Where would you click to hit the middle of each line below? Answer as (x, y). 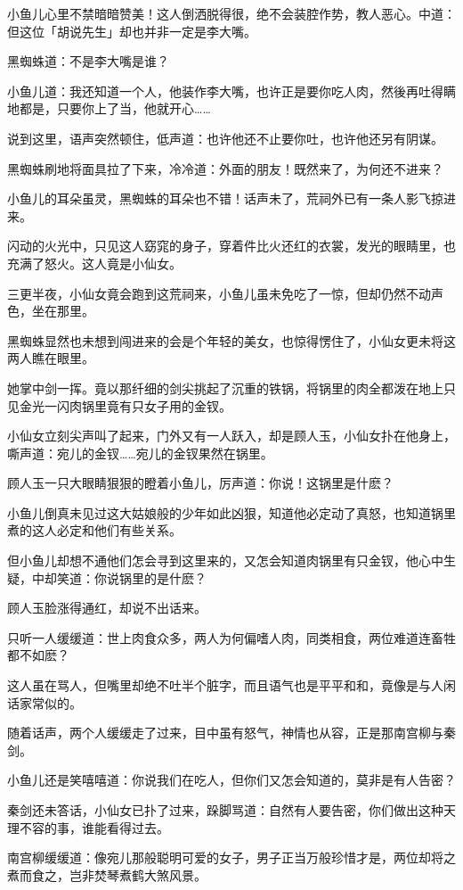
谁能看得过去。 (125, 827)
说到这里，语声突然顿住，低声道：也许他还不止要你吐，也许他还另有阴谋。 (225, 138)
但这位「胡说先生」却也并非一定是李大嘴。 (132, 31)
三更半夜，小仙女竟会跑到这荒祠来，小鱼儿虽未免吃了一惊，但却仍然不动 (219, 293)
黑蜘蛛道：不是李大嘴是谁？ (88, 61)
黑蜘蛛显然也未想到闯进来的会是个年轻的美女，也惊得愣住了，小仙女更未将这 (231, 340)
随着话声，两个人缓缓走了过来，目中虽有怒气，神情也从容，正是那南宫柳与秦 (231, 733)
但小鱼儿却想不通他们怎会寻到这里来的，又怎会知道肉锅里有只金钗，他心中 (225, 560)
